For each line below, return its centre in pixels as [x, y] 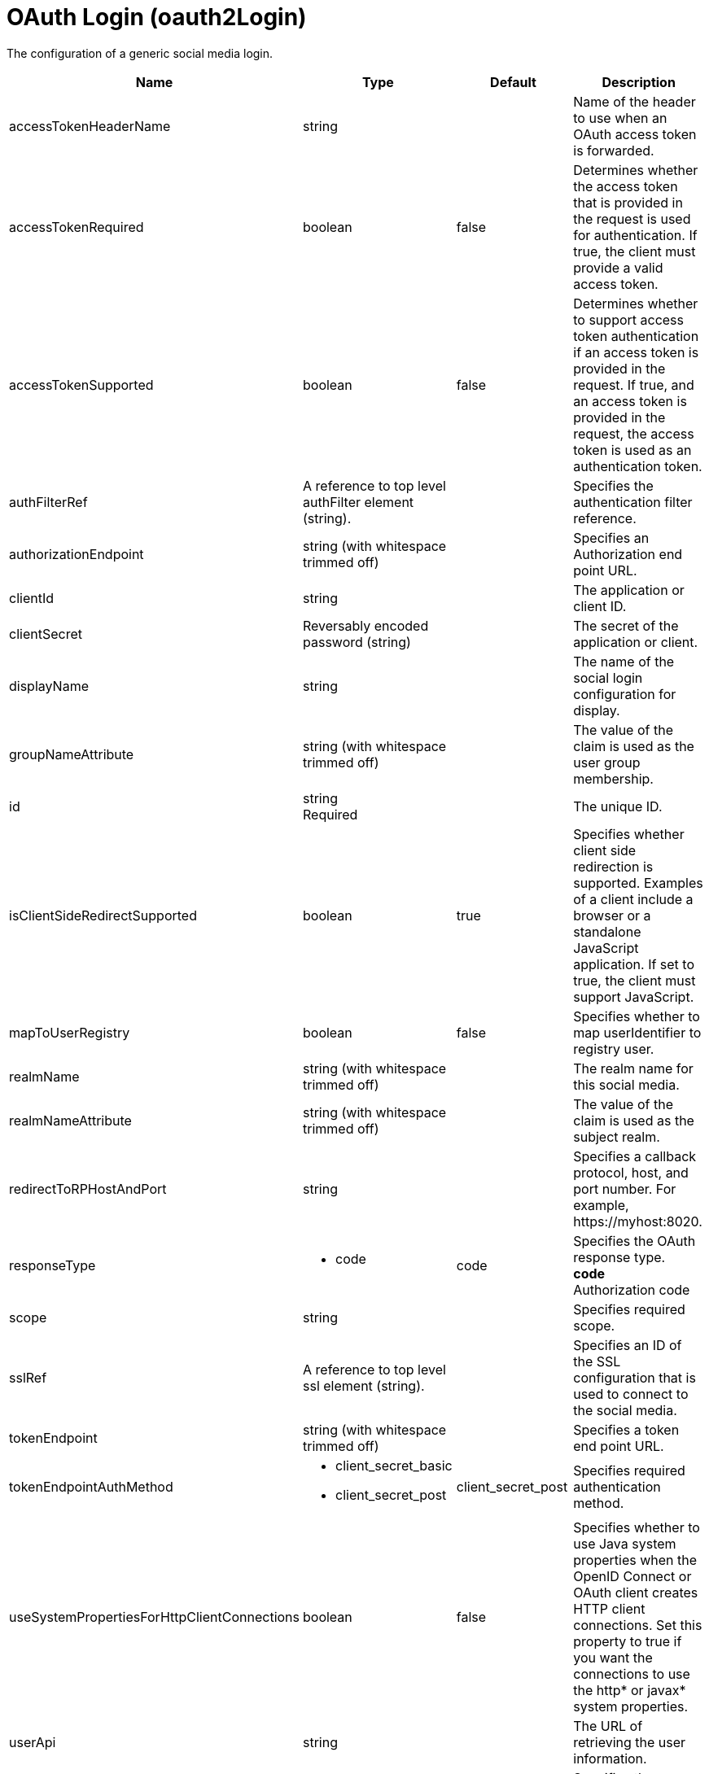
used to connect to [631, 1394]
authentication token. [638, 466]
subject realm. [617, 1136]
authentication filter [633, 502]
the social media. [625, 1410]
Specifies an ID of [628, 1345]
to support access [629, 319]
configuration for [625, 694]
